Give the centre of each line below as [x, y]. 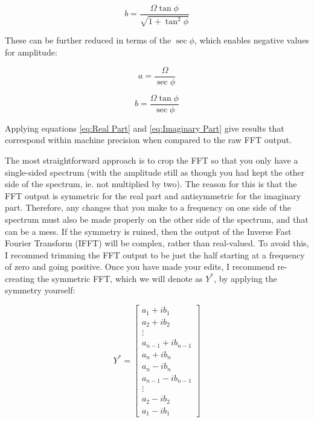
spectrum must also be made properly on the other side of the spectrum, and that [157, 219]
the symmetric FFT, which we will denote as [120, 278]
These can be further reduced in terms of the [88, 40]
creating [20, 278]
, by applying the [245, 278]
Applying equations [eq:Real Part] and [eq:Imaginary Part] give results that [145, 128]
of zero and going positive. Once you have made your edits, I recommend [140, 267]
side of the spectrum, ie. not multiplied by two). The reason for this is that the [151, 184]
